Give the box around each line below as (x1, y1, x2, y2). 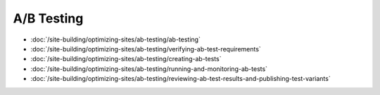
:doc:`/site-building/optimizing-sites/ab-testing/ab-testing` (30, 35, 201, 44)
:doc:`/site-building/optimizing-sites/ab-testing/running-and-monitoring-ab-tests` (30, 64, 267, 73)
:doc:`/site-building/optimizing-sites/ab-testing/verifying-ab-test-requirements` (30, 44, 262, 53)
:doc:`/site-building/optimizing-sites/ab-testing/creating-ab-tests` (30, 55, 222, 63)
